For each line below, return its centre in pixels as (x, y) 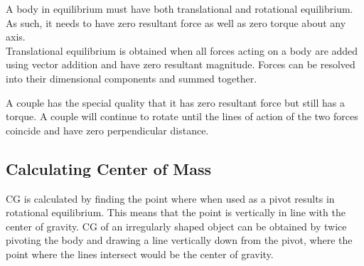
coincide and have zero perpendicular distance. (107, 130)
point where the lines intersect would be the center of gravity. (140, 254)
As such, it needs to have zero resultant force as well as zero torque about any (176, 22)
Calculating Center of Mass (109, 168)
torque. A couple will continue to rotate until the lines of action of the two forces (182, 116)
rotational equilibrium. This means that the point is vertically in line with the (176, 212)
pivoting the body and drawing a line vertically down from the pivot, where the (179, 240)
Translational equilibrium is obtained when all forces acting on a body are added (182, 50)
